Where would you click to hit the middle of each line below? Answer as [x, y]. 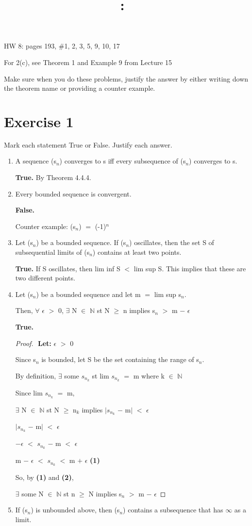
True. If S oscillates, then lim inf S [68, 268]
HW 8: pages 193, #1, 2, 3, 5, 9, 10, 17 [62, 46]
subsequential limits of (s [52, 252]
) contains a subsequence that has [173, 510]
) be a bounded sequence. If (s [81, 242]
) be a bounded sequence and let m [88, 294]
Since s [25, 359]
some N [33, 493]
